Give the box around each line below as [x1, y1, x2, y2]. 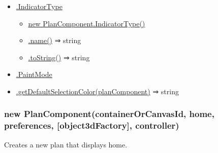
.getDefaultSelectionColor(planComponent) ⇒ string [16, 86, 179, 96]
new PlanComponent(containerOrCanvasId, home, [4, 107, 214, 120]
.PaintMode [16, 69, 52, 80]
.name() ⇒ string [28, 35, 81, 46]
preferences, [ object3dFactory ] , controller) [4, 119, 179, 132]
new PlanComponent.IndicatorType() [28, 18, 145, 28]
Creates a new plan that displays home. [4, 139, 128, 149]
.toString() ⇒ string [28, 52, 90, 62]
